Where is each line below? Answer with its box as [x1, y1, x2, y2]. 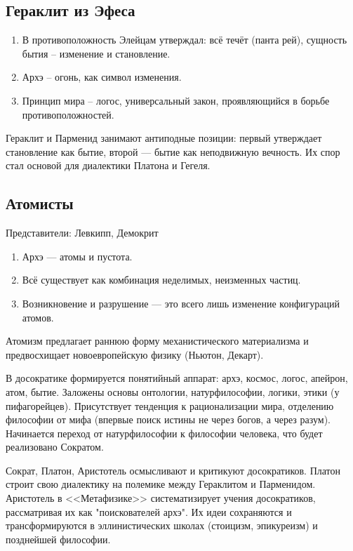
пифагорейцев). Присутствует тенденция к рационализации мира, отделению [6, 398, 334, 413]
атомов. [22, 310, 54, 324]
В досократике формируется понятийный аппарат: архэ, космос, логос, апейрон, [6, 371, 348, 385]
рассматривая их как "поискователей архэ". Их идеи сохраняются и [6, 504, 292, 519]
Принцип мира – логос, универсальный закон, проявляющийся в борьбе [22, 93, 330, 107]
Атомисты [6, 192, 74, 214]
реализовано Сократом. [6, 439, 104, 454]
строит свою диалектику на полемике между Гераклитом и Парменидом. [6, 477, 316, 491]
